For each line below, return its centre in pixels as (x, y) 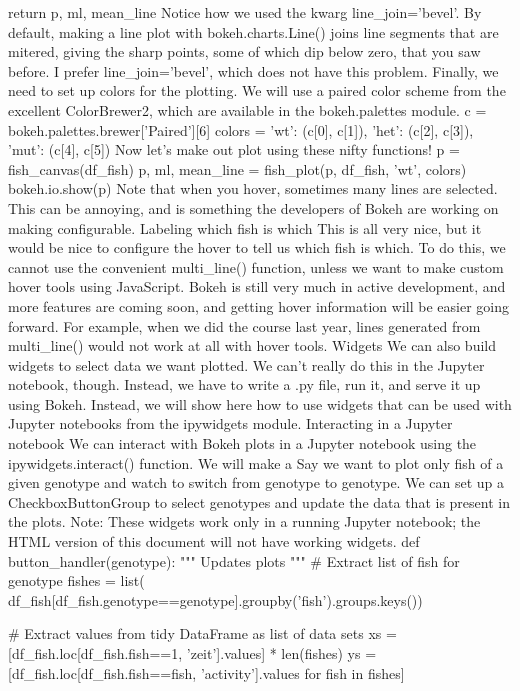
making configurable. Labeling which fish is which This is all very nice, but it (245, 227)
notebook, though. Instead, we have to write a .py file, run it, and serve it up (244, 384)
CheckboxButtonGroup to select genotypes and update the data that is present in (259, 501)
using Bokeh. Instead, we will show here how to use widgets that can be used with (260, 403)
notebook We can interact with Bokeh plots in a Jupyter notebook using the (242, 443)
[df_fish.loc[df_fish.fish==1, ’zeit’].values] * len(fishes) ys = (192, 653)
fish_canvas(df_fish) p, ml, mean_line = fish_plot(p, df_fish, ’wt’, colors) (237, 168)
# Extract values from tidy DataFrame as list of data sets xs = (202, 633)
